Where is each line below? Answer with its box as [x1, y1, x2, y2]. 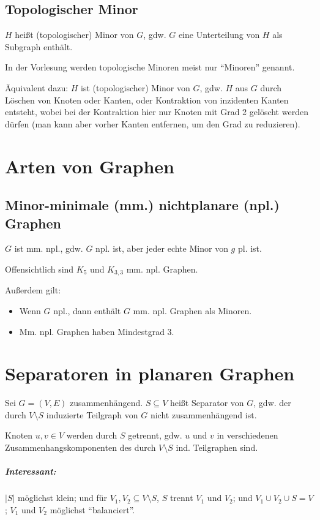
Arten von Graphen [5, 153, 174, 178]
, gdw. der [253, 396, 291, 409]
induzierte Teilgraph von [46, 408, 138, 421]
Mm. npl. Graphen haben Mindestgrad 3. [19, 325, 174, 337]
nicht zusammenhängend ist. [150, 408, 257, 421]
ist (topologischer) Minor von [81, 81, 190, 94]
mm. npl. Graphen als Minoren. [133, 304, 252, 317]
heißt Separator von [169, 396, 244, 409]
